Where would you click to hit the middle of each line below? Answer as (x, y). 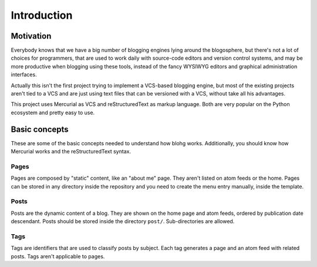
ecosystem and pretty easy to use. (53, 112)
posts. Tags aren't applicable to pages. (58, 256)
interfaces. (24, 75)
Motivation (31, 36)
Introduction (42, 15)
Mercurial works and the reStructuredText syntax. (71, 152)
